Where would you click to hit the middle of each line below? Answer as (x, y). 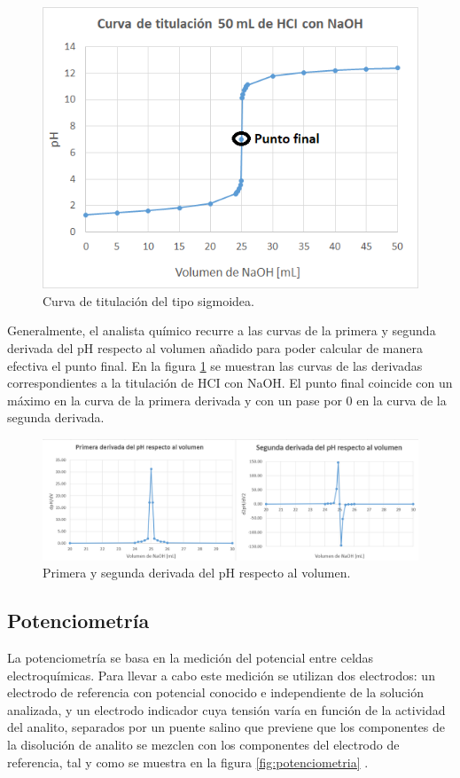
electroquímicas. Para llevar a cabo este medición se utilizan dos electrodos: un (221, 675)
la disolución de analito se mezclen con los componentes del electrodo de (203, 744)
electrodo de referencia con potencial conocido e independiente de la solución (215, 692)
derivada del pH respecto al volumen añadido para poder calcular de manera (215, 347)
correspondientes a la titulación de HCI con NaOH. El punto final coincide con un (230, 383)
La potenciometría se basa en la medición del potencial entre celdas (191, 657)
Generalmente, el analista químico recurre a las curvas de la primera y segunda (222, 330)
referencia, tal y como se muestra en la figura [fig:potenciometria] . (188, 762)
